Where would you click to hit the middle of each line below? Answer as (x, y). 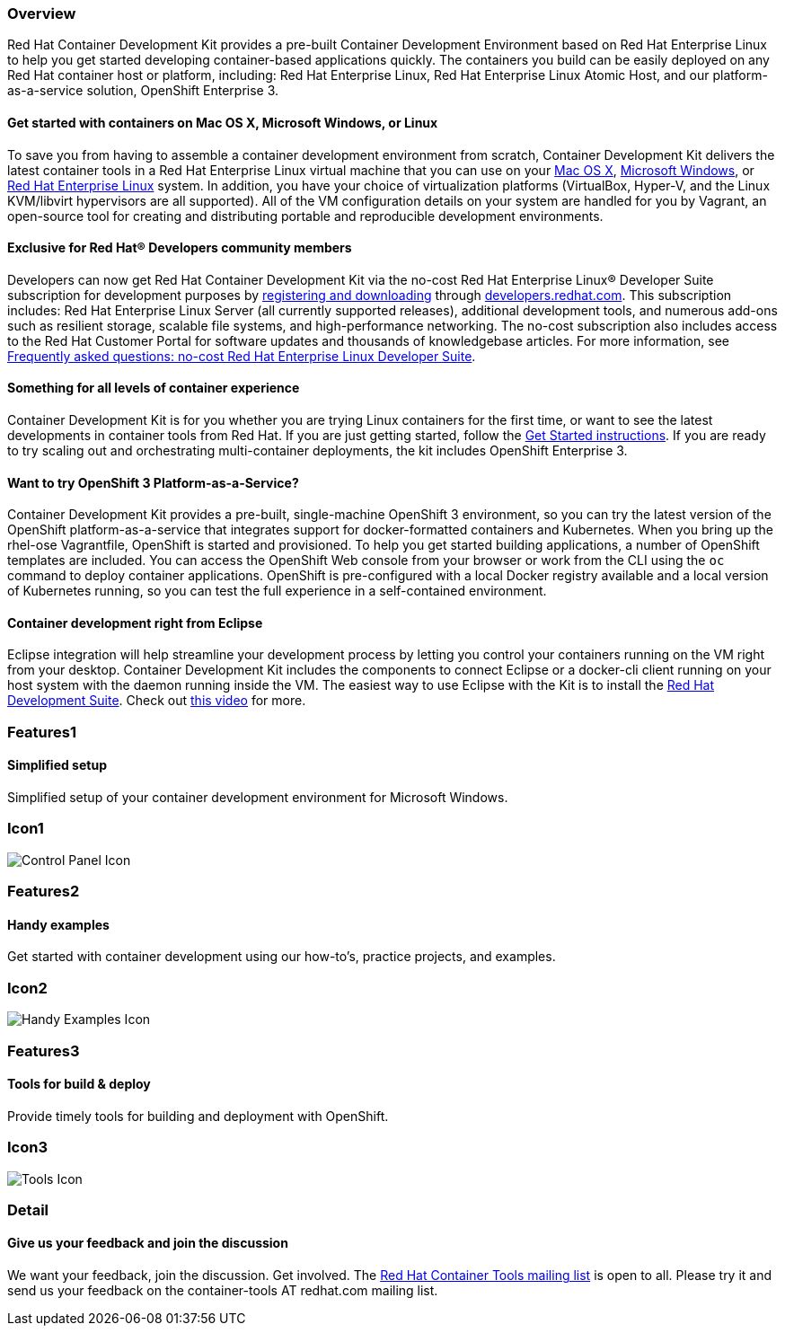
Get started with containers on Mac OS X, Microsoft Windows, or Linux (223, 122)
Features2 (44, 892)
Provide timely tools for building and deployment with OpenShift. (198, 1116)
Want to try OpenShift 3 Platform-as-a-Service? (153, 482)
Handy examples (58, 924)
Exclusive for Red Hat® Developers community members (180, 248)
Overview (42, 13)
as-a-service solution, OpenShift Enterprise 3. (143, 91)
